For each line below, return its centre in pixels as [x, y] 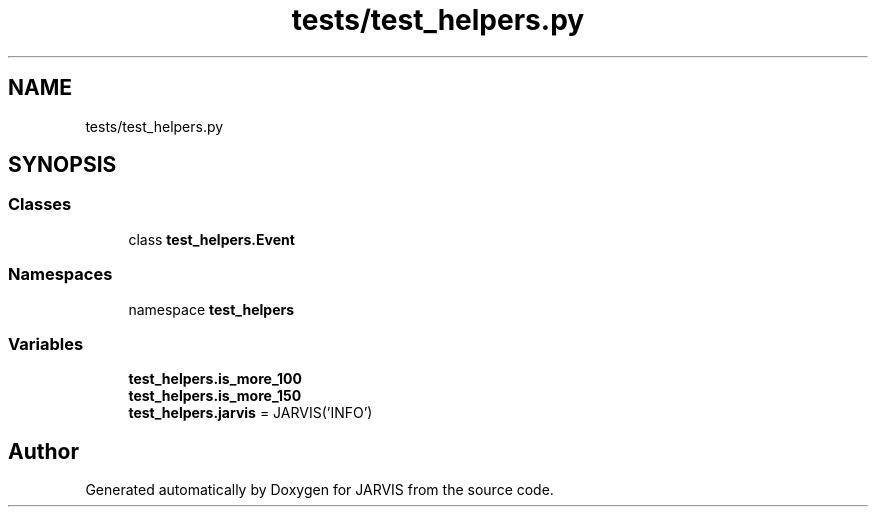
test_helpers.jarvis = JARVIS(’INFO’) [250, 413]
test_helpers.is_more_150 [215, 396]
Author [43, 451]
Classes [40, 204]
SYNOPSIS [62, 165]
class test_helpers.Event [211, 239]
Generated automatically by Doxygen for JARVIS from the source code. [319, 490]
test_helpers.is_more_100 [215, 379]
